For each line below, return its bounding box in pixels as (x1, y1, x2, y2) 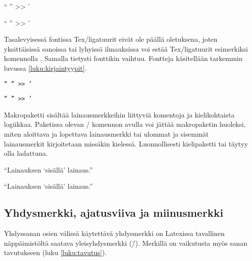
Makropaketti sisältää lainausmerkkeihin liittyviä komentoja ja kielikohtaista (4, 109, 235, 119)
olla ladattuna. (4, 148, 48, 158)
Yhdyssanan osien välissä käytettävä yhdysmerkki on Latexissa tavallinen (4, 228, 225, 238)
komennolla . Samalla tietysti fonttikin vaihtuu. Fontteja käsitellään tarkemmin (4, 53, 243, 63)
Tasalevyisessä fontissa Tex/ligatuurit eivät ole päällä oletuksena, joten (4, 34, 218, 44)
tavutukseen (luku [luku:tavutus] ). (4, 247, 107, 258)
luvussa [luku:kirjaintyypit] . (4, 62, 87, 73)
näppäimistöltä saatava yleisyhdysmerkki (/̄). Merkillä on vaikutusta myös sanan (4, 237, 248, 248)
